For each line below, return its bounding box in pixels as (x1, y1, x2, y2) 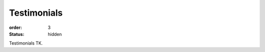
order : (9, 25, 22, 30)
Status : (9, 31, 25, 37)
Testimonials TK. (9, 40, 43, 46)
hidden (48, 31, 62, 37)
